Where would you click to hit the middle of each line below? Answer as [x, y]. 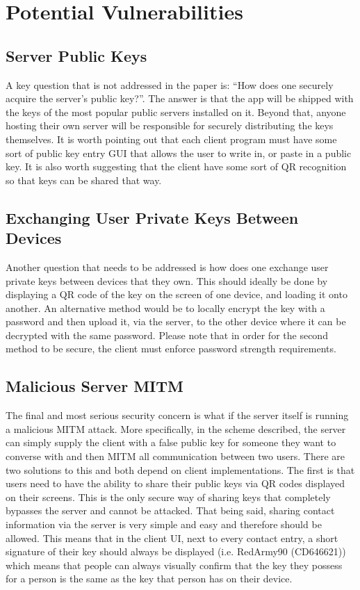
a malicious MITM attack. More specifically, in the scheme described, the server [176, 428]
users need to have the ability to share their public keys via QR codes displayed [175, 483]
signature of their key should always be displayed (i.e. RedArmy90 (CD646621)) [176, 551]
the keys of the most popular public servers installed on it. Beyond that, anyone [176, 112]
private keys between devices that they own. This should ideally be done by [167, 280]
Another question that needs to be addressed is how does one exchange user [167, 267]
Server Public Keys [76, 55]
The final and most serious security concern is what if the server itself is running [177, 415]
